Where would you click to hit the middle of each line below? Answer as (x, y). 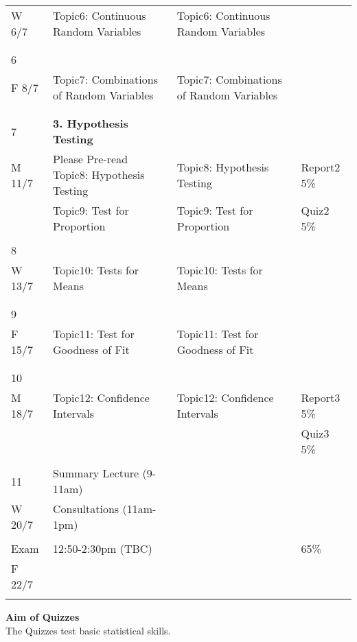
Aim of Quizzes (43, 617)
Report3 (321, 397)
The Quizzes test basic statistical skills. (88, 630)
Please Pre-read (90, 159)
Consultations (86, 509)
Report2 (321, 167)
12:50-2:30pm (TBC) (102, 548)
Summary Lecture (96, 473)
